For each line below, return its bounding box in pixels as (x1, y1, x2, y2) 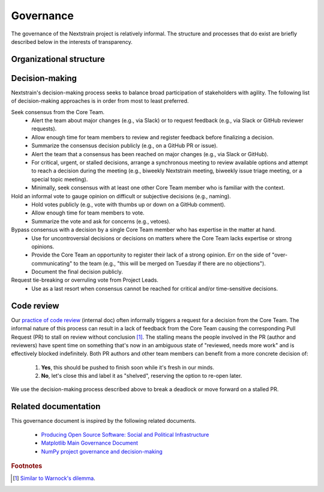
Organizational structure (11, 54, 105, 64)
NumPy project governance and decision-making (41, 448, 163, 455)
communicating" (31, 260, 73, 267)
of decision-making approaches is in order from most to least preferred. (11, 97, 189, 105)
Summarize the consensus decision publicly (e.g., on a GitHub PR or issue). (31, 142, 218, 150)
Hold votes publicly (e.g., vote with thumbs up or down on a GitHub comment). (31, 201, 226, 208)
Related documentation (11, 401, 101, 412)
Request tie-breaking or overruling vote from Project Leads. (11, 276, 159, 284)
